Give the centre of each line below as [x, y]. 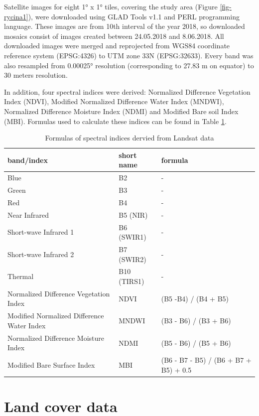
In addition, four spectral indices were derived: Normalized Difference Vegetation [127, 91]
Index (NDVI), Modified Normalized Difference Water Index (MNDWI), [114, 101]
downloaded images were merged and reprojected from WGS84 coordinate [117, 46]
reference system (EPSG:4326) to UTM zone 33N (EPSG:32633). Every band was [129, 55]
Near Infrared [28, 214]
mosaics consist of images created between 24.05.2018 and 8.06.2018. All [114, 36]
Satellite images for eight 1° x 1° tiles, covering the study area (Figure [111, 6]
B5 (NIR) [133, 214]
